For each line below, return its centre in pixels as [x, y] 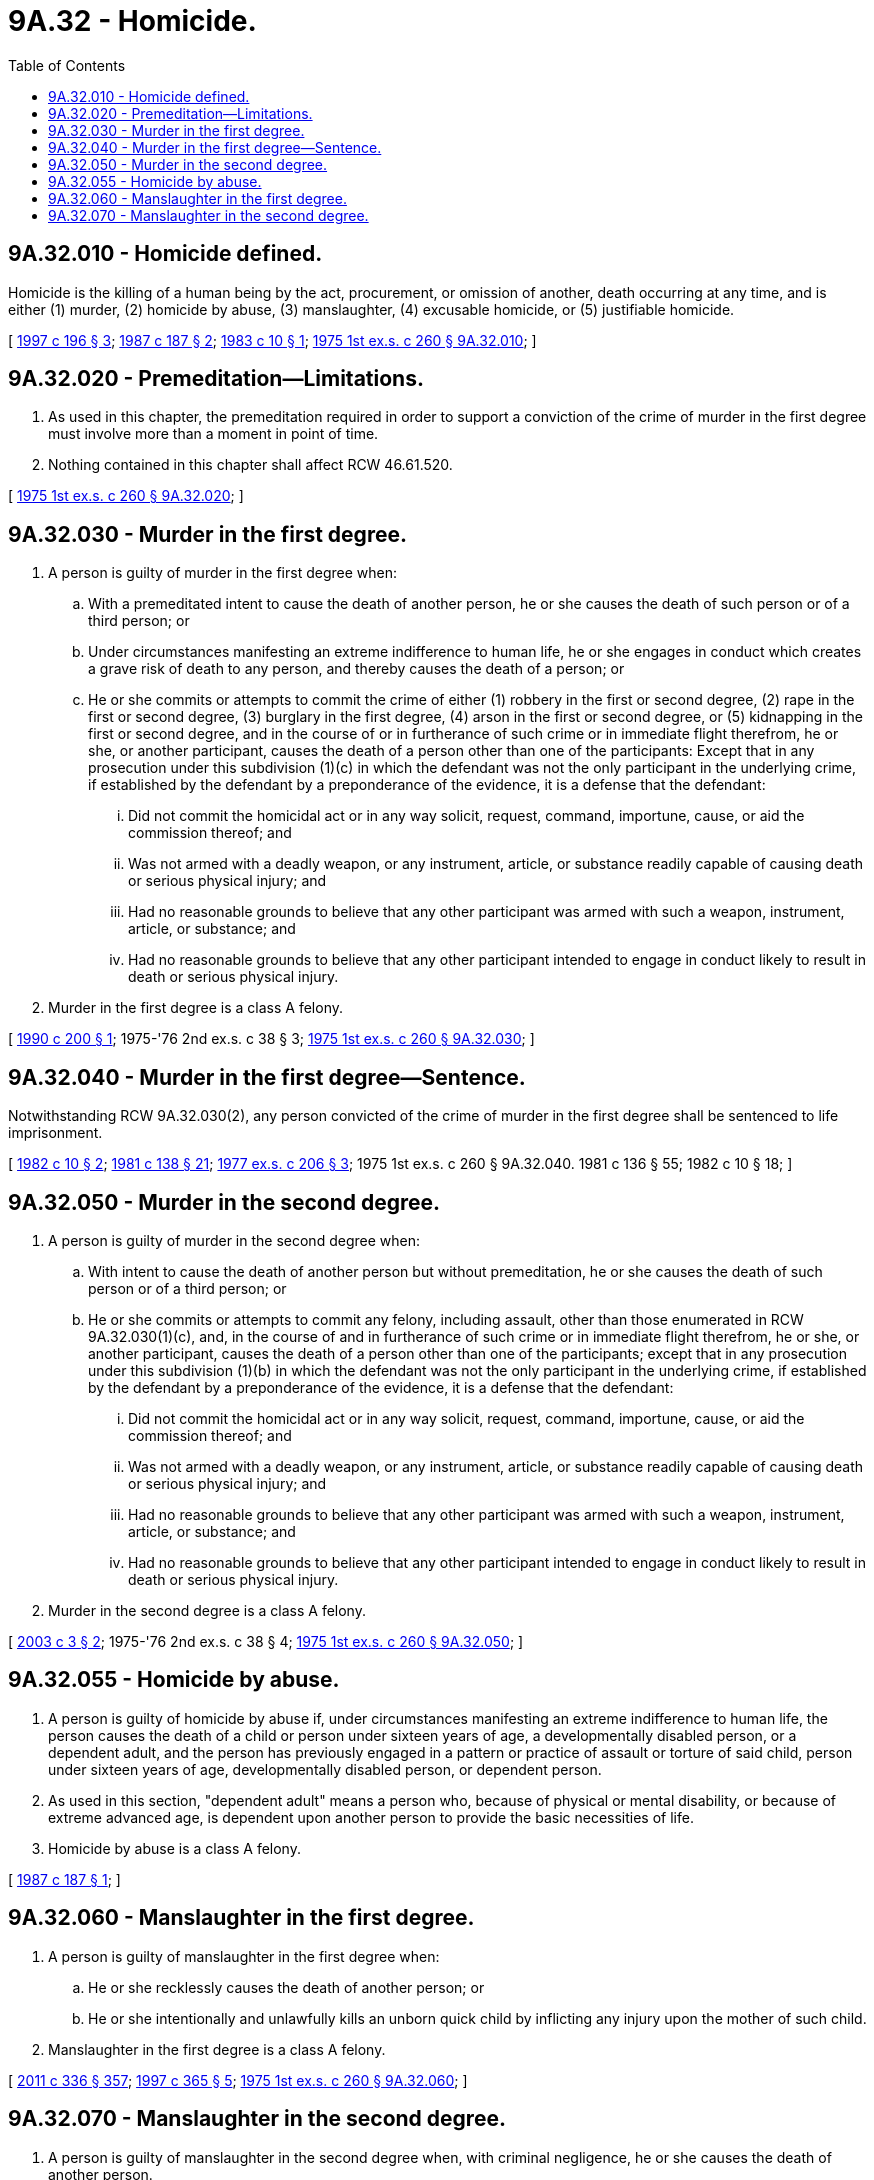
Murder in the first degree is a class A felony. [195, 1008]
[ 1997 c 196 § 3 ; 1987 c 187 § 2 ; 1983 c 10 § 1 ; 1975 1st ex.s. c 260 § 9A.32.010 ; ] [272, 340]
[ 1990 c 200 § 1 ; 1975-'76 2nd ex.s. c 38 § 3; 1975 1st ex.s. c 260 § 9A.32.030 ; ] [271, 1039]
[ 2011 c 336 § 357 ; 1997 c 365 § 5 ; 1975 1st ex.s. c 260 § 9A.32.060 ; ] [238, 2080]
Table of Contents [67, 65]
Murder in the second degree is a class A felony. [207, 1610]
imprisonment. [55, 1133]
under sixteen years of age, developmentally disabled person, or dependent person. [325, 1769]
